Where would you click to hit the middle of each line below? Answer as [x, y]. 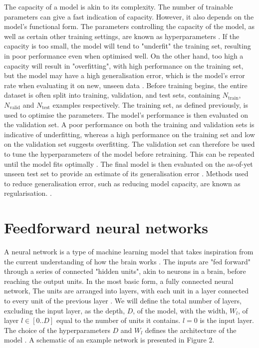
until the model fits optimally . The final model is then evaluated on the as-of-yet [129, 163]
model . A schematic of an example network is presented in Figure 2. [109, 340]
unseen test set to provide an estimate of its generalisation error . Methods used [126, 173]
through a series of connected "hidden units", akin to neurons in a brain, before [125, 271]
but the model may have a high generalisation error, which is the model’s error [125, 75]
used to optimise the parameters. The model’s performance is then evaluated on [126, 114]
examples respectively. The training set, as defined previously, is [150, 104]
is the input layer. [227, 320]
